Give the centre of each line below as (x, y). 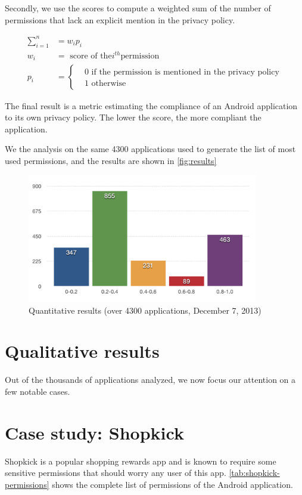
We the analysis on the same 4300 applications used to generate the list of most (150, 149)
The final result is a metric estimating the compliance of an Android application (151, 105)
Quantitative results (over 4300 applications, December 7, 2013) (145, 310)
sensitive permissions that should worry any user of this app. (116, 473)
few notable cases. (38, 391)
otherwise (109, 83)
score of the (91, 56)
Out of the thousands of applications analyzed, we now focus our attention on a (150, 380)
